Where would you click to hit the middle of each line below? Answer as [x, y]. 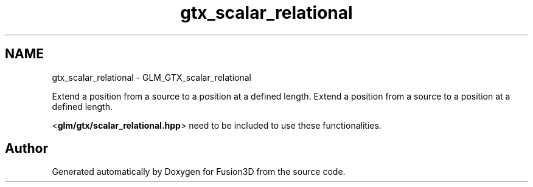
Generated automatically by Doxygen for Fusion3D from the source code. [199, 172]
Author [26, 149]
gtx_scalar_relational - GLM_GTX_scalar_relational [152, 77]
